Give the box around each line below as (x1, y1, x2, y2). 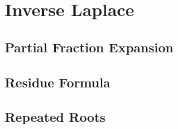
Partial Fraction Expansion (5, 37, 174, 56)
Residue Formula (5, 73, 110, 91)
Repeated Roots (5, 108, 106, 126)
